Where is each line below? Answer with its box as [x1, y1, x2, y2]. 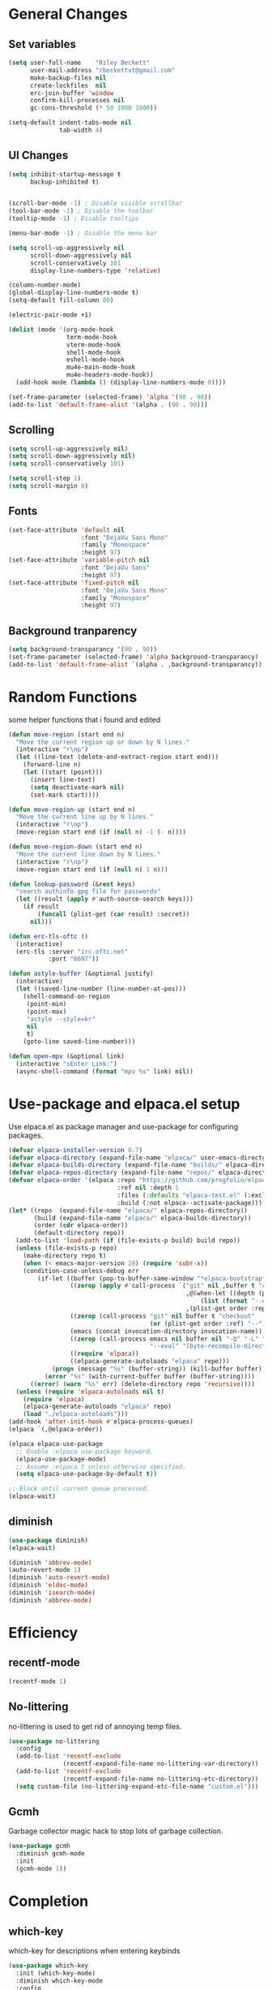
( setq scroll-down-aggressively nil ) [8, 452, 136, 460]
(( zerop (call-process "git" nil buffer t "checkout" [70, 1312, 255, 1320]
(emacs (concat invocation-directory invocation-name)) [70, 1327, 263, 1336]
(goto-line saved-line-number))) [23, 1038, 136, 1046]
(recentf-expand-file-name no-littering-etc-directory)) [62, 1775, 259, 1783]
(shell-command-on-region [23, 992, 111, 1000]
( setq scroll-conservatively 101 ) [8, 460, 125, 468]
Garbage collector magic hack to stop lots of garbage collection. [8, 1826, 224, 1836]
